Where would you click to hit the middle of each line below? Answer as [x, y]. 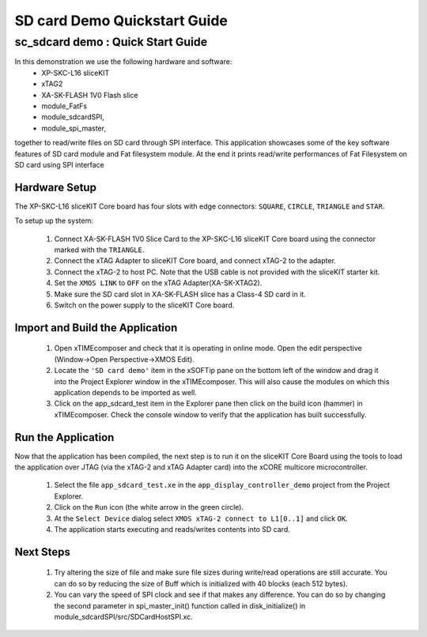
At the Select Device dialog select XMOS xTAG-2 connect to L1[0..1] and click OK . [201, 518]
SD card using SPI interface [59, 164]
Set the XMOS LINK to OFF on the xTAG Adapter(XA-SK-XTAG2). [158, 283]
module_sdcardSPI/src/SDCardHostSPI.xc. [123, 616]
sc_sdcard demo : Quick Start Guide [111, 42]
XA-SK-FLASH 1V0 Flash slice [90, 95]
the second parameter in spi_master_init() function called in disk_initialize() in [180, 605]
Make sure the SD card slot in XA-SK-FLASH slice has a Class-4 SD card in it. [180, 294]
